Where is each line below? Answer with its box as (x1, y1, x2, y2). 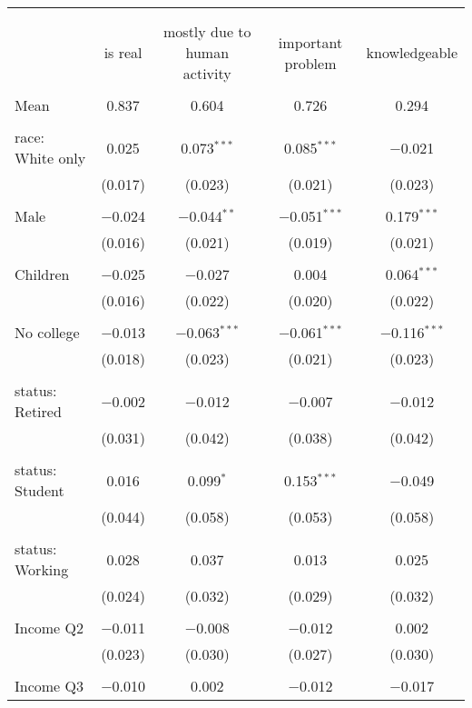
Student (15, 480, 64, 501)
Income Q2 (15, 617, 84, 638)
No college (15, 322, 80, 343)
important (278, 31, 343, 53)
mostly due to (163, 21, 251, 42)
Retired (15, 401, 62, 422)
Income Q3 (15, 675, 84, 696)
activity (182, 63, 231, 84)
